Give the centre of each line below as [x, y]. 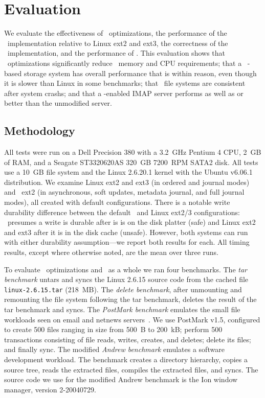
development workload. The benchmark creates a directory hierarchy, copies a [126, 359]
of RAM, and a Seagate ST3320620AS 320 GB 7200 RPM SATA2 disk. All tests [131, 162]
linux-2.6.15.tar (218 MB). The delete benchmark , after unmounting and [123, 289]
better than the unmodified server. [58, 103]
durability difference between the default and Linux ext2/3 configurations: [122, 212]
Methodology [40, 131]
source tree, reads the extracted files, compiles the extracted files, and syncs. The [131, 369]
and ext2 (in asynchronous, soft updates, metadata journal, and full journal [124, 192]
